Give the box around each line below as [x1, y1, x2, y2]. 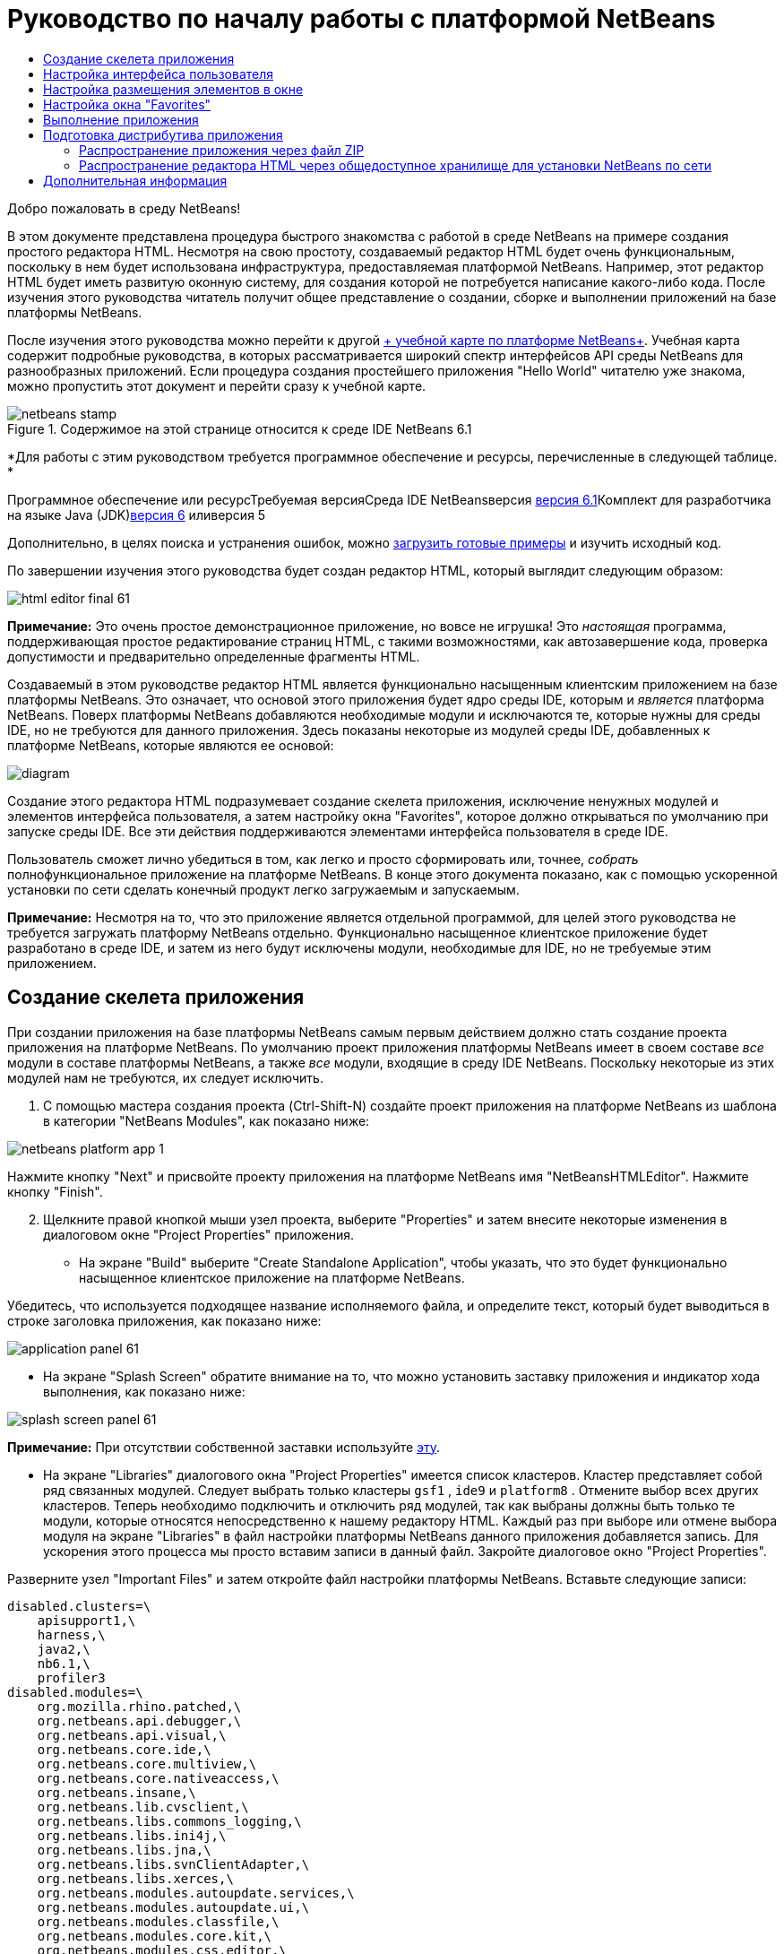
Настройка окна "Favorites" [43, 96, 211, 112]
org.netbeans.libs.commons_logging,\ [37, 1813, 302, 1829]
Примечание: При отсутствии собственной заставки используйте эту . [7, 1439, 441, 1455]
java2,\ [37, 1641, 90, 1656]
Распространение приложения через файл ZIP [79, 142, 365, 158]
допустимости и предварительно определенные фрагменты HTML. [7, 648, 420, 664]
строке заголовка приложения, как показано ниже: [7, 1312, 322, 1328]
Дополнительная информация [43, 172, 228, 188]
